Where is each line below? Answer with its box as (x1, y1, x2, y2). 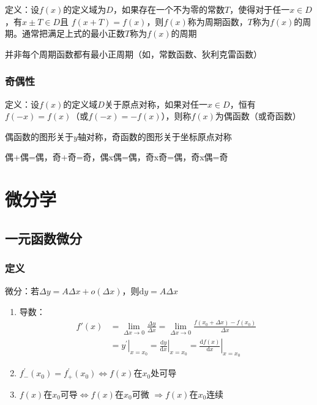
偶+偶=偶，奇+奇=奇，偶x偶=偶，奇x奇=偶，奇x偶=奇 (5, 150, 228, 163)
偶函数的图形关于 (5, 130, 73, 143)
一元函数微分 (5, 228, 82, 247)
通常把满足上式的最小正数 (21, 27, 125, 40)
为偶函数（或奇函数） (215, 110, 301, 122)
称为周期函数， (187, 15, 248, 28)
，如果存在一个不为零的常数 (113, 3, 225, 15)
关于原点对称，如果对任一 (104, 97, 207, 110)
